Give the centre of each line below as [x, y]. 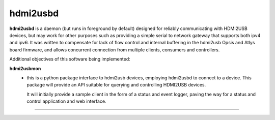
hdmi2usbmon [25, 68]
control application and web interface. [66, 101]
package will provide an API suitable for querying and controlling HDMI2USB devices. [116, 85]
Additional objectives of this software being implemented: [70, 59]
